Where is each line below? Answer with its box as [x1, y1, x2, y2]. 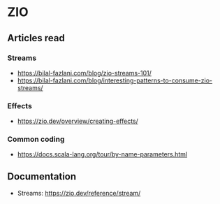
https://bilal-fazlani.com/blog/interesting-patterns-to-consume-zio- [17, 76, 213, 85]
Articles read [7, 32, 65, 44]
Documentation [7, 170, 77, 182]
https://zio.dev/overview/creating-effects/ [17, 117, 138, 126]
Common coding [7, 134, 65, 144]
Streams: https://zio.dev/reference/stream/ [17, 189, 141, 198]
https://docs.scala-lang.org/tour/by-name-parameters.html [17, 150, 187, 159]
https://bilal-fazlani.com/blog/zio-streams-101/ [17, 68, 152, 77]
